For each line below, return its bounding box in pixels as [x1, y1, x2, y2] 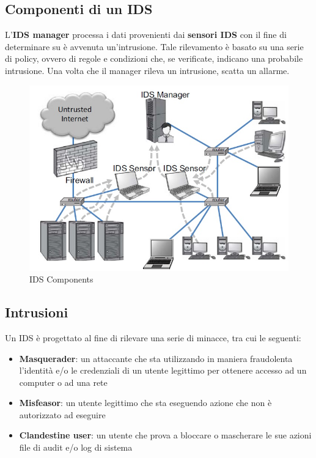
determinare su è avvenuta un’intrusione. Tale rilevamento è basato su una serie [5, 40, 304, 53]
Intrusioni [5, 303, 68, 322]
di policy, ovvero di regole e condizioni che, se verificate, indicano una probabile [5, 52, 303, 65]
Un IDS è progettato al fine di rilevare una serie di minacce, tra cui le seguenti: [5, 331, 301, 344]
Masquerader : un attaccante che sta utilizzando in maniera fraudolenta [19, 352, 293, 364]
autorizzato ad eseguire [19, 408, 106, 421]
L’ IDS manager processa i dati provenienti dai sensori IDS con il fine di [5, 28, 287, 41]
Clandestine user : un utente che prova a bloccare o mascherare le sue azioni [19, 429, 312, 441]
